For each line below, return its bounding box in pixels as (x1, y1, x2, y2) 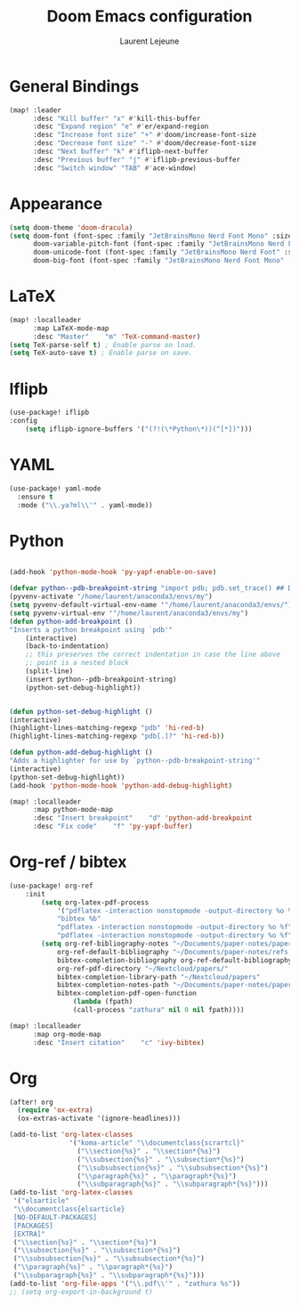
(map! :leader (9, 105, 62, 115)
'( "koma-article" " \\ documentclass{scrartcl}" (69, 1139, 245, 1147)
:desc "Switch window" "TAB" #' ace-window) (32, 163, 198, 173)
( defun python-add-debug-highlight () (9, 748, 153, 758)
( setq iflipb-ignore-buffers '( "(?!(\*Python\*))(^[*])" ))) (25, 425, 253, 434)
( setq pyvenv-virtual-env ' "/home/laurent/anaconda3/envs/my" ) (9, 608, 249, 618)
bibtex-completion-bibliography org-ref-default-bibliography (56, 955, 293, 965)
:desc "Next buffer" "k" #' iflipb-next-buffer (32, 147, 209, 157)
